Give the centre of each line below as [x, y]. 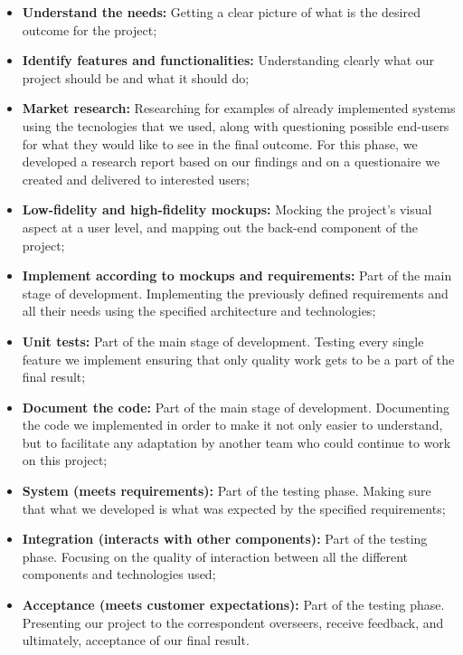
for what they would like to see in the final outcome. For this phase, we [220, 143]
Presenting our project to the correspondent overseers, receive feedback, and [233, 622]
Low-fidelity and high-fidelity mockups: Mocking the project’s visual [227, 209]
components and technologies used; [119, 574]
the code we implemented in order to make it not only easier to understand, [232, 425]
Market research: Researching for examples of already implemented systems [239, 108]
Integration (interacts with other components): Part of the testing [225, 539]
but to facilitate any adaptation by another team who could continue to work [236, 442]
